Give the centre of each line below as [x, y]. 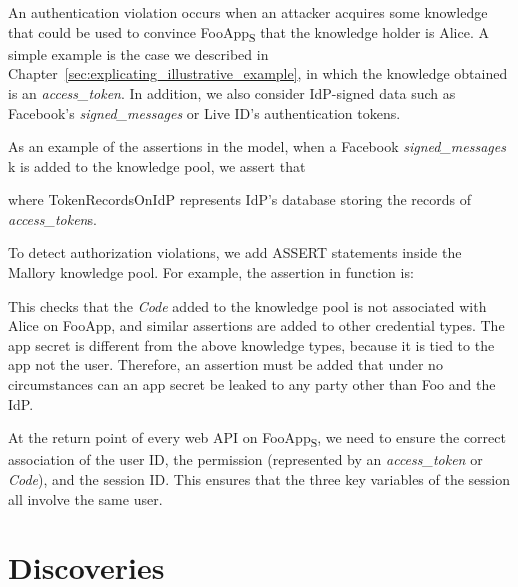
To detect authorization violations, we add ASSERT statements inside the [235, 252]
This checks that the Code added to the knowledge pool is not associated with [247, 305]
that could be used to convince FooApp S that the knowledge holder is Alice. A [248, 33]
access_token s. [52, 218]
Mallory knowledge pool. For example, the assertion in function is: [211, 272]
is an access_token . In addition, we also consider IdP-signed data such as [232, 92]
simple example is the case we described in [138, 53]
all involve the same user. [85, 498]
